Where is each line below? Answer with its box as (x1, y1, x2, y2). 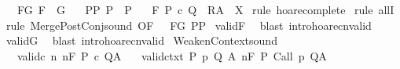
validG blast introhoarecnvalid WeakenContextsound (6, 32, 277, 49)
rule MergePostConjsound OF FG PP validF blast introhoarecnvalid (6, 16, 372, 33)
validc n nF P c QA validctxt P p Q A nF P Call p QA (17, 47, 327, 64)
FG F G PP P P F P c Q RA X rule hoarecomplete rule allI (17, 2, 394, 17)
